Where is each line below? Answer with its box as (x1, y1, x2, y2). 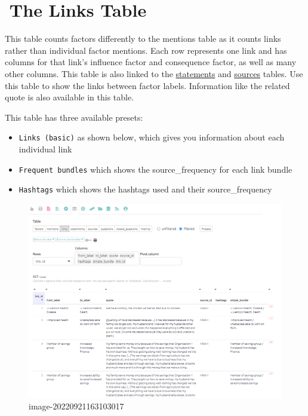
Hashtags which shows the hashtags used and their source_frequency (19, 183, 272, 195)
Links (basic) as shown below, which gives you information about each (19, 131, 285, 143)
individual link (19, 142, 72, 155)
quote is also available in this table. (5, 91, 134, 103)
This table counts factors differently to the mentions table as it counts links (5, 32, 281, 45)
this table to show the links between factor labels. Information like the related (5, 79, 290, 91)
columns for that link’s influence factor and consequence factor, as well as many (5, 56, 297, 68)
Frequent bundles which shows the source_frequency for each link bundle (19, 163, 292, 175)
